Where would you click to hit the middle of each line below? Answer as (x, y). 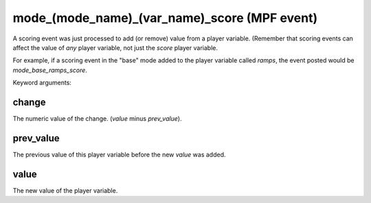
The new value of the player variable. (65, 190)
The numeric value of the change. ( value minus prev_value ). (97, 119)
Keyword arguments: (42, 83)
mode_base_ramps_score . (50, 70)
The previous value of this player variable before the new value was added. (119, 154)
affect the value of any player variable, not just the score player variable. (115, 47)
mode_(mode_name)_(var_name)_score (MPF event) (165, 18)
